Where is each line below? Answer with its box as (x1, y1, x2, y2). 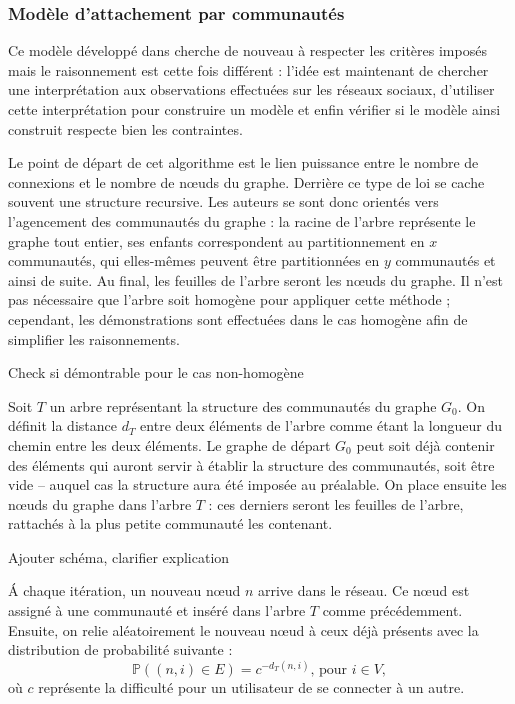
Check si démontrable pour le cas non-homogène (8, 362, 304, 383)
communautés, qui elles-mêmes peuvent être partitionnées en (8, 250, 380, 271)
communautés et (395, 250, 496, 271)
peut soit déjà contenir (356, 434, 495, 455)
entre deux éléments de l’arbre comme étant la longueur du (140, 415, 502, 436)
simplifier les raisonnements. (8, 328, 180, 349)
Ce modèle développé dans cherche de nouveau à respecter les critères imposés (8, 40, 487, 61)
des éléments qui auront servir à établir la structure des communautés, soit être (8, 454, 495, 475)
